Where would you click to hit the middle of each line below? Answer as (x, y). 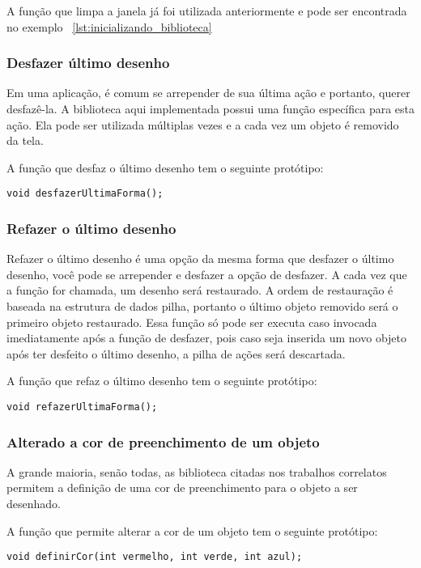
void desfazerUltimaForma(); (85, 194)
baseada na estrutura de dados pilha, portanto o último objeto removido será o (202, 306)
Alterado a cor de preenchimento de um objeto (163, 441)
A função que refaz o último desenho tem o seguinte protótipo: (162, 381)
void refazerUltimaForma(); (82, 407)
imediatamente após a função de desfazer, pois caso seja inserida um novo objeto (207, 338)
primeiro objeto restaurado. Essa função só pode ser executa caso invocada (192, 322)
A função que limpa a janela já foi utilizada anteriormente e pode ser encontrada (207, 11)
